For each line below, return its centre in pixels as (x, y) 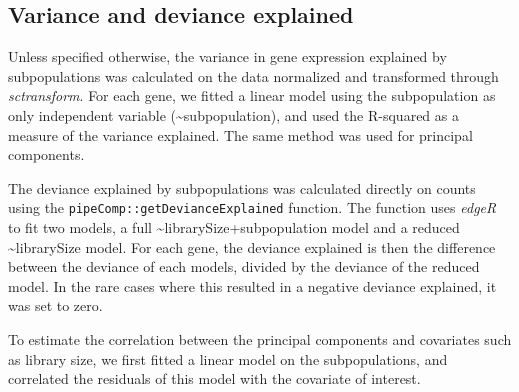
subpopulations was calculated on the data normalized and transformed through (253, 75)
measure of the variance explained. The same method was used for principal (240, 134)
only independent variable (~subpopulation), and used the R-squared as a (233, 114)
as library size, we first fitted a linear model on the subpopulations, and (228, 358)
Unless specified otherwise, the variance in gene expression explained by (227, 56)
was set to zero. (55, 305)
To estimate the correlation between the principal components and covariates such (260, 338)
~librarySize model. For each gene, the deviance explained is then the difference (252, 246)
